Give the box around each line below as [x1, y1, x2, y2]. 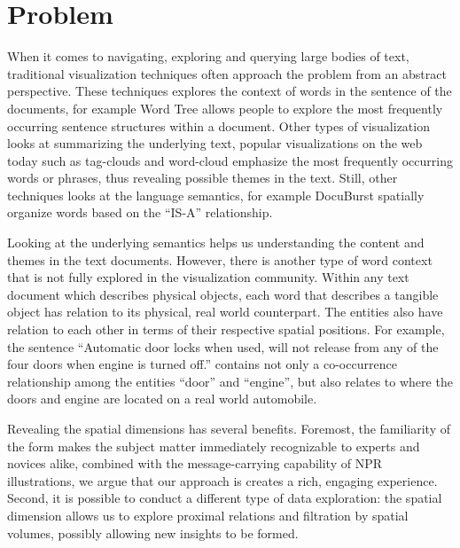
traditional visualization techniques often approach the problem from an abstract [7, 64, 447, 82]
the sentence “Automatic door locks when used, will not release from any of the [7, 337, 439, 356]
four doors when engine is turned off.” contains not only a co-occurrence [7, 355, 397, 373]
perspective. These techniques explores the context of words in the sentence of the [7, 82, 452, 100]
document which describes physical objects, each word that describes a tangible [7, 285, 439, 303]
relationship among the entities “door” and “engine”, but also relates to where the [7, 372, 453, 390]
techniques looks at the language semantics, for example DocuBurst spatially [7, 185, 425, 204]
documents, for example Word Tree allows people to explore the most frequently [7, 98, 443, 117]
